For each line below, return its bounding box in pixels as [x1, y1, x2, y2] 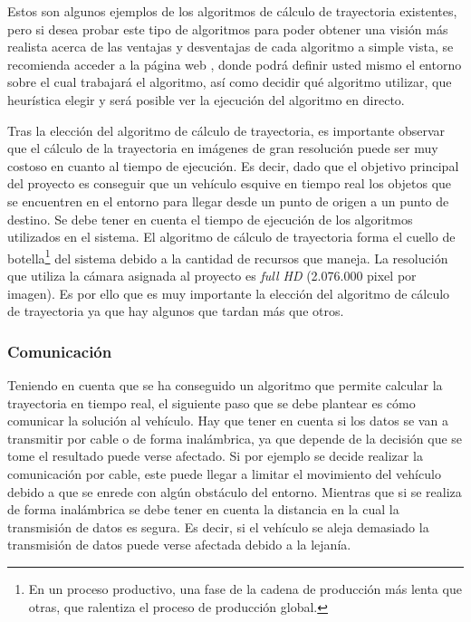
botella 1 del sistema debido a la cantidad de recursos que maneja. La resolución [7, 245, 448, 267]
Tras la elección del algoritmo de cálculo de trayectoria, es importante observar [7, 120, 446, 139]
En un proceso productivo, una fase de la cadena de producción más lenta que [28, 579, 462, 598]
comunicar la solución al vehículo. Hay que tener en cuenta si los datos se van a [7, 411, 448, 430]
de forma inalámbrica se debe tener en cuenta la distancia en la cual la [7, 500, 399, 519]
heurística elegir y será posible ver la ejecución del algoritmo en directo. [7, 90, 405, 109]
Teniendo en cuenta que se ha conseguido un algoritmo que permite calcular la [7, 375, 443, 394]
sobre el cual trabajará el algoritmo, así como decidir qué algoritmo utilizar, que [7, 72, 452, 91]
